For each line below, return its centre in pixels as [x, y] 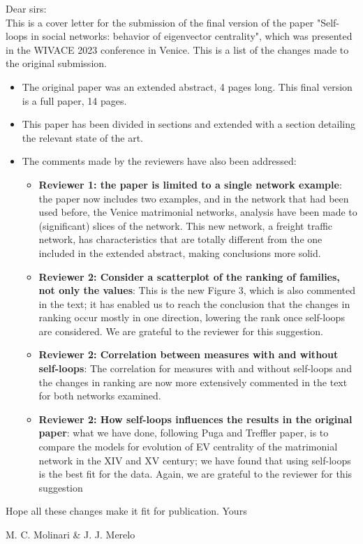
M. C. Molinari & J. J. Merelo [71, 534]
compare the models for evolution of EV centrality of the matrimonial [188, 447]
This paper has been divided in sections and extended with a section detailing [189, 124]
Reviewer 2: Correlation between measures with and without [188, 354]
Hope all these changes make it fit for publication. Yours [126, 511]
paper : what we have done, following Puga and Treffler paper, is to [184, 433]
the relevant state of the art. [82, 137]
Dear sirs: [26, 8]
